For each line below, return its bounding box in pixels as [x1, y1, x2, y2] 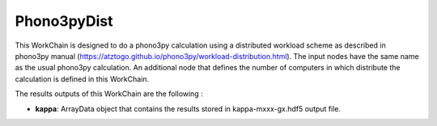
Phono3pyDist [15, 12, 113, 30]
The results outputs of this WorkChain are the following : [15, 89, 203, 99]
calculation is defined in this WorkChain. [15, 73, 150, 84]
